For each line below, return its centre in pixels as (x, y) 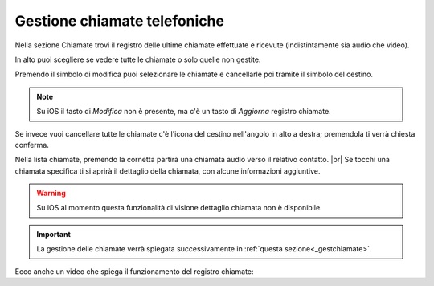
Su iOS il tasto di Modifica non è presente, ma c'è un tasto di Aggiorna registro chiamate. (184, 112)
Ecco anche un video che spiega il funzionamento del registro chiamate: (134, 271)
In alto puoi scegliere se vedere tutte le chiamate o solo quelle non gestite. (138, 59)
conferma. (32, 145)
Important (54, 234)
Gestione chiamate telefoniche (120, 21)
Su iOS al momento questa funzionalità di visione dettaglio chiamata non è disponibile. (179, 208)
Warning (51, 194)
